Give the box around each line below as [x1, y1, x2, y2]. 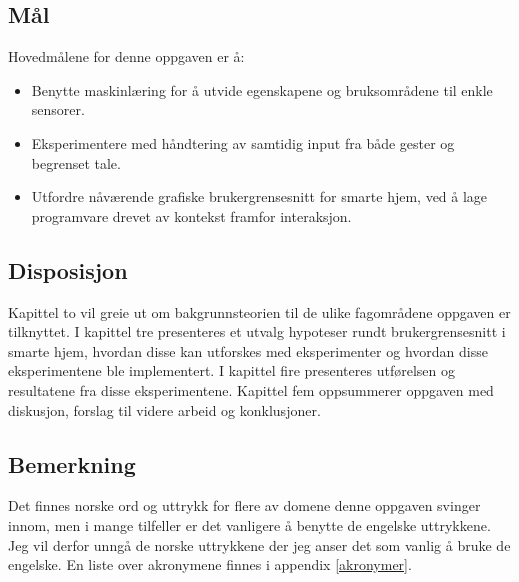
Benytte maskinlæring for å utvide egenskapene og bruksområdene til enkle [31, 79, 493, 100]
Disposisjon [8, 254, 128, 285]
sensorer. [31, 99, 85, 120]
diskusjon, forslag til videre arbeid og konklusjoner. [8, 399, 321, 420]
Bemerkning [8, 448, 136, 479]
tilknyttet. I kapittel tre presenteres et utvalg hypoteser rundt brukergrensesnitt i [8, 321, 506, 342]
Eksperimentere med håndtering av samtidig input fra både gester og [31, 132, 455, 153]
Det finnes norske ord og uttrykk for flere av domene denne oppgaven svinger [8, 495, 481, 516]
